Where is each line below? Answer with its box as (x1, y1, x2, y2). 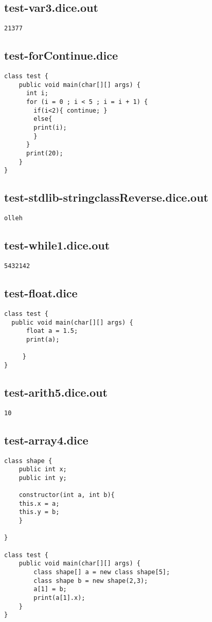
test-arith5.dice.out (4, 384, 108, 400)
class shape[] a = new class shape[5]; (33, 568, 170, 576)
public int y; (19, 474, 67, 482)
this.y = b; (19, 508, 60, 516)
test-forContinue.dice (4, 47, 118, 63)
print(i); (33, 124, 67, 131)
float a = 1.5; (26, 327, 78, 335)
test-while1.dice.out (4, 237, 110, 253)
